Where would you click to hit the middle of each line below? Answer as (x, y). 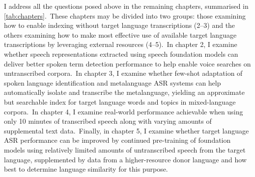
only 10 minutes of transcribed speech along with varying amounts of (108, 121)
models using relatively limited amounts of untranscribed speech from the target (125, 149)
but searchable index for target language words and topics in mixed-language (120, 101)
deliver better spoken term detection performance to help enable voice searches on (127, 63)
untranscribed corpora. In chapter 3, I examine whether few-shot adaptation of (123, 73)
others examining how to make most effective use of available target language (120, 34)
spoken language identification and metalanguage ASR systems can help (113, 82)
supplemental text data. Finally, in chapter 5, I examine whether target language (127, 130)
